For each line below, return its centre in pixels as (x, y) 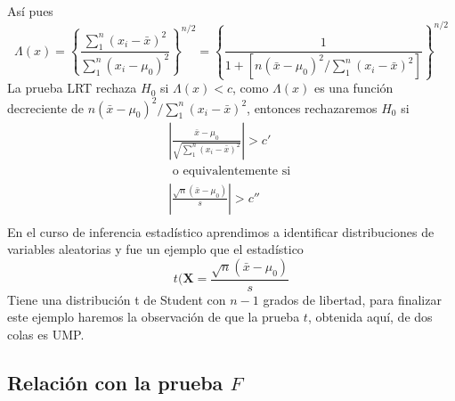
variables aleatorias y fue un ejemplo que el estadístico (155, 249)
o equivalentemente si (232, 171)
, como (250, 88)
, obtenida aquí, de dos (370, 317)
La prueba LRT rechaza (72, 88)
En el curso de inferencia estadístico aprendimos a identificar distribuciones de (221, 231)
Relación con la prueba (115, 382)
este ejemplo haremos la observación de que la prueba (154, 317)
